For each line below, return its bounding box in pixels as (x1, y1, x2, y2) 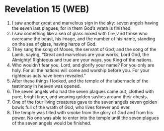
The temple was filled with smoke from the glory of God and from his (11, 109, 153, 115)
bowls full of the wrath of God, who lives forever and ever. (11, 104, 131, 110)
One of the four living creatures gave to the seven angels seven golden (11, 99, 158, 105)
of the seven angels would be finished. (11, 120, 91, 126)
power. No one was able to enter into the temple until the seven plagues (11, 115, 160, 121)
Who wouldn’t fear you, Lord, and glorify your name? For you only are (11, 62, 155, 68)
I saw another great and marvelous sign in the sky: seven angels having (11, 20, 159, 26)
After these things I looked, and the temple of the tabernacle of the (11, 78, 149, 84)
